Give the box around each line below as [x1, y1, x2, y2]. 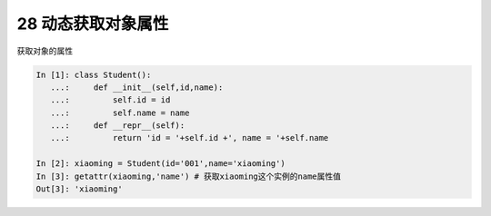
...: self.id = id [50, 95, 171, 105]
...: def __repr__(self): [50, 121, 185, 131]
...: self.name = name [50, 107, 190, 118]
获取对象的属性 [16, 45, 73, 56]
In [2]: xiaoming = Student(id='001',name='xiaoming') [35, 159, 286, 169]
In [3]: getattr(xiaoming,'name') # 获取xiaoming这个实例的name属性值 [35, 171, 341, 182]
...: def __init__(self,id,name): [50, 82, 224, 93]
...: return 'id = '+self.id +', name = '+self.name [50, 133, 329, 143]
